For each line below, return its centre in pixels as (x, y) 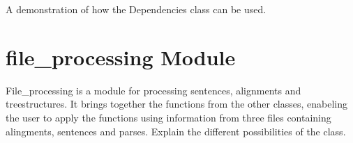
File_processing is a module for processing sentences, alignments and (153, 90)
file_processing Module (121, 57)
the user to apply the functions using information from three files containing (168, 117)
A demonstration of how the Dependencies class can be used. (136, 9)
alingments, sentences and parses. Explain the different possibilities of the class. (176, 131)
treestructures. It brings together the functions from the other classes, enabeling (177, 104)
